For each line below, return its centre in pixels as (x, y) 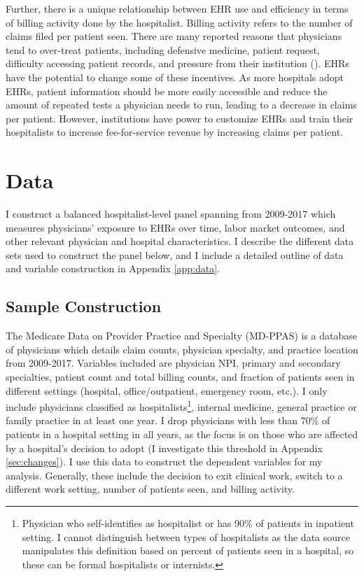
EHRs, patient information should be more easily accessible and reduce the (167, 91)
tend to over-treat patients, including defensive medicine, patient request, (163, 49)
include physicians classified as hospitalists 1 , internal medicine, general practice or (181, 406)
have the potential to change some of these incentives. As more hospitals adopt (175, 77)
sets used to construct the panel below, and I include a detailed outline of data (175, 254)
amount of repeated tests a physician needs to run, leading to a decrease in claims (181, 105)
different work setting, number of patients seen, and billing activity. (150, 489)
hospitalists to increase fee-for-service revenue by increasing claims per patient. (175, 132)
